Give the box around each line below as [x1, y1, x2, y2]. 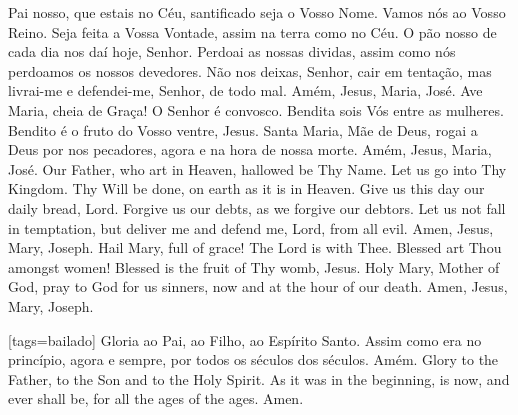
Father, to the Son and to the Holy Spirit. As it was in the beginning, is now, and [8, 368, 510, 389]
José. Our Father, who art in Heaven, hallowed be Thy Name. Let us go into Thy [8, 158, 507, 179]
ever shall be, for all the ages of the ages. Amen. [8, 388, 304, 409]
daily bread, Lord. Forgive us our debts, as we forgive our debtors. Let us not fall [8, 197, 506, 218]
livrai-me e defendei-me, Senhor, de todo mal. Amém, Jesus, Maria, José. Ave [8, 80, 483, 101]
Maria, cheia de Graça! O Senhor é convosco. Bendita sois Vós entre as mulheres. [8, 99, 504, 120]
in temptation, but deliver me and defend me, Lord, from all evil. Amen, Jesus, [8, 217, 494, 238]
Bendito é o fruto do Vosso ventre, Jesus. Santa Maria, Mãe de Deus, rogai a [8, 119, 478, 140]
